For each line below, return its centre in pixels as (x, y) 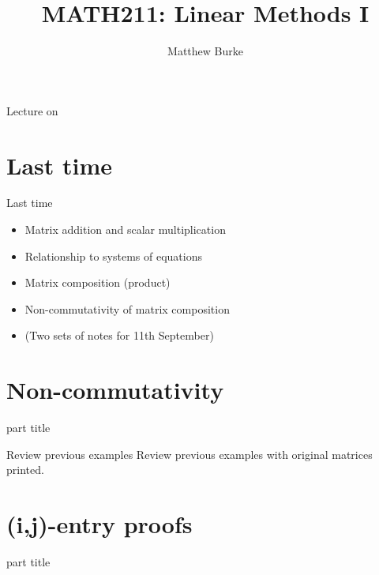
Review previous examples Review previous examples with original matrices (189, 454)
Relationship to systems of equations (113, 256)
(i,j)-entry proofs (99, 524)
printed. (25, 470)
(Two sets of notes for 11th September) (119, 335)
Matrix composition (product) (98, 282)
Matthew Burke (205, 51)
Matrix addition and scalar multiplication (125, 229)
